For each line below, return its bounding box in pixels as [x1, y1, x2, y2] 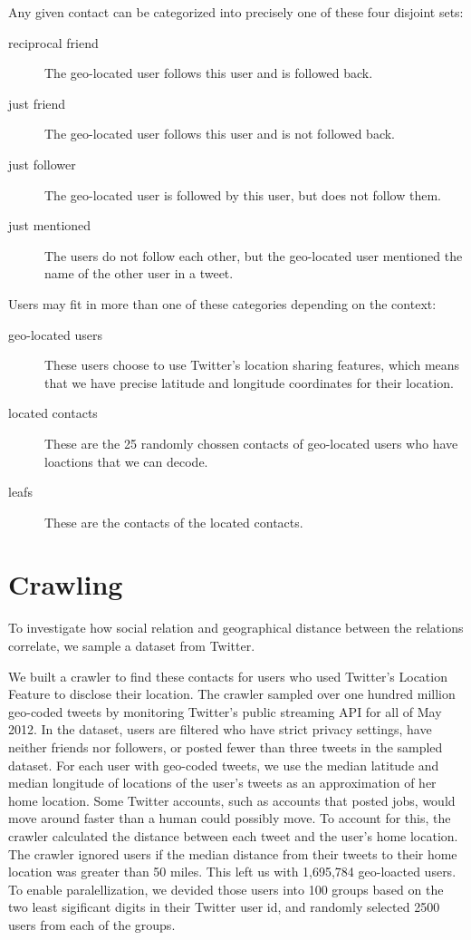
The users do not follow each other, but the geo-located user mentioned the [44, 246, 463, 265]
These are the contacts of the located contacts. [44, 512, 303, 531]
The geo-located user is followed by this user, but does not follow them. [44, 185, 441, 204]
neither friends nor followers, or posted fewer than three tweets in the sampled [8, 737, 443, 756]
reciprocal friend [8, 33, 99, 52]
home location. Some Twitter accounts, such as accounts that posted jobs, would [8, 790, 456, 809]
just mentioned [8, 216, 91, 235]
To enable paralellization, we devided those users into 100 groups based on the [8, 879, 444, 898]
